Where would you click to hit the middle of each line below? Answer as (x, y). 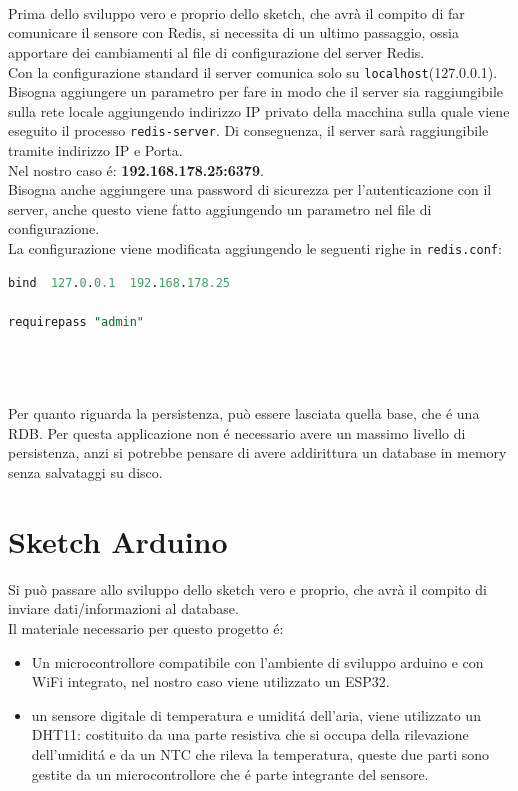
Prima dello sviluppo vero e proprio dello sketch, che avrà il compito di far (236, 12)
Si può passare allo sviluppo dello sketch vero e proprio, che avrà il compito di (247, 588)
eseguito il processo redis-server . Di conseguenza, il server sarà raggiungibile (248, 130)
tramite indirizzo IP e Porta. (95, 150)
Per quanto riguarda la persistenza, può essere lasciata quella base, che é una (244, 413)
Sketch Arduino (118, 540)
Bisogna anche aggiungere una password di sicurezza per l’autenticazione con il (250, 189)
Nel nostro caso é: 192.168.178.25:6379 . (136, 169)
